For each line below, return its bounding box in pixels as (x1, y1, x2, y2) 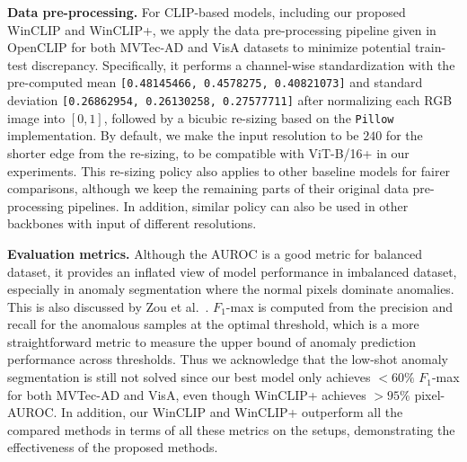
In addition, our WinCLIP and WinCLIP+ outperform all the (61, 403, 403, 422)
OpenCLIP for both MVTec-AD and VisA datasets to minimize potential (7, 38, 411, 57)
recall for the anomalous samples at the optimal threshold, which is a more (7, 315, 419, 333)
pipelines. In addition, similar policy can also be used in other (67, 196, 409, 215)
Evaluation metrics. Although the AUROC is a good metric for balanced (7, 244, 422, 262)
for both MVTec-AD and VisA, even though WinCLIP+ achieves (7, 385, 366, 404)
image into (7, 108, 66, 127)
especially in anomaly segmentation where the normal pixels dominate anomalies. (7, 280, 454, 298)
